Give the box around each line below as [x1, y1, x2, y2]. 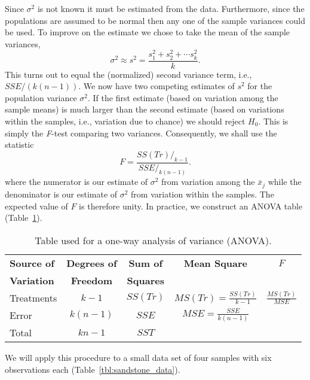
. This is [258, 115, 288, 127]
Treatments [10, 290, 57, 305]
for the [247, 80, 272, 92]
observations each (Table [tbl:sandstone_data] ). [5, 363, 180, 375]
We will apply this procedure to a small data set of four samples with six [5, 351, 272, 363]
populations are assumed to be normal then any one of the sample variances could [5, 14, 305, 26]
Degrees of [66, 256, 117, 270]
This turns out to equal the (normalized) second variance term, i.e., [5, 68, 252, 80]
